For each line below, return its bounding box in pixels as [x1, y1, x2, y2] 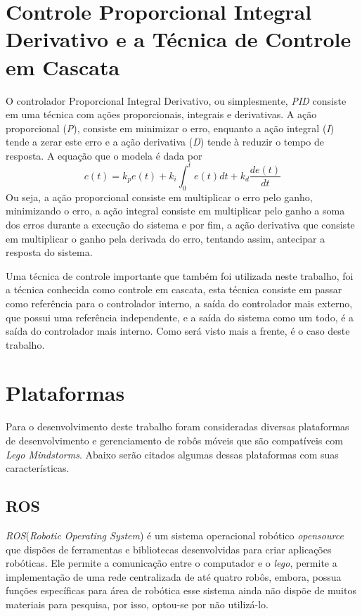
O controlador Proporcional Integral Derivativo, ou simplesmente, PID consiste [6, 93, 347, 108]
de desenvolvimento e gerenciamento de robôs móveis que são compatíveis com [6, 433, 343, 448]
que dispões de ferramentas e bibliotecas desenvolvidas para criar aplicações [6, 541, 332, 556]
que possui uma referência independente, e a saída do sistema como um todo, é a [6, 309, 354, 324]
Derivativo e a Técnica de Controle [6, 25, 351, 53]
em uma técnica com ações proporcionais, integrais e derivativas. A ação [6, 107, 317, 122]
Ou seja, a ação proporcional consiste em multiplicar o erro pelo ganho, [6, 189, 313, 204]
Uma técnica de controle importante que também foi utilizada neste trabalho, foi [6, 268, 354, 283]
